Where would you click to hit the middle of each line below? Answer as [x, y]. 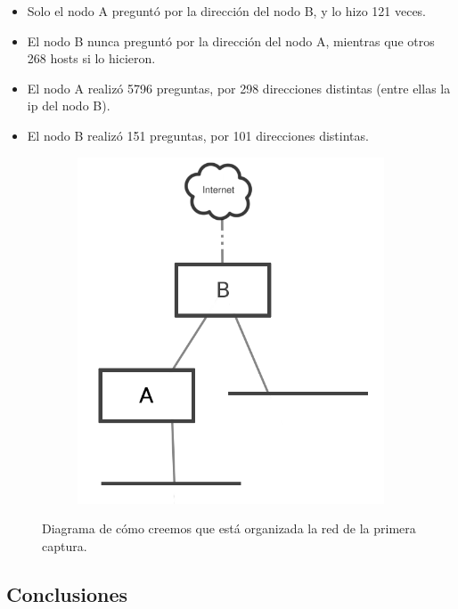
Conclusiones [67, 593]
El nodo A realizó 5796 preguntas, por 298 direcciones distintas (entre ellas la [239, 88]
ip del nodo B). [69, 106]
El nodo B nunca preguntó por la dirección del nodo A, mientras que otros [231, 41]
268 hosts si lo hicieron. [91, 58]
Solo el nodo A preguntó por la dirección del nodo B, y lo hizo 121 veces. [227, 11]
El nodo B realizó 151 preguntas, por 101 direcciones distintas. [198, 135]
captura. [65, 545]
